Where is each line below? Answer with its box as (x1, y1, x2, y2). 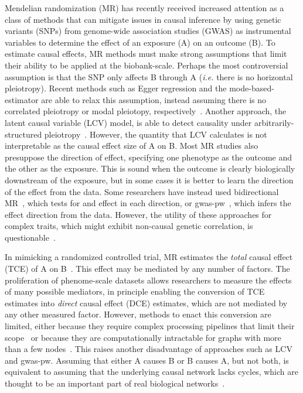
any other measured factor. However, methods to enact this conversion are (5, 308, 271, 320)
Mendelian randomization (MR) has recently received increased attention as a (5, 2, 284, 13)
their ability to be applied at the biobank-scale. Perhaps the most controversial (5, 59, 288, 71)
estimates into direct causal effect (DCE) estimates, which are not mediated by (5, 296, 288, 309)
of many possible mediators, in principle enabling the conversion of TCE (5, 285, 265, 298)
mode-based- (229, 82, 274, 94)
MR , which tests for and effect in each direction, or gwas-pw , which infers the (5, 197, 291, 209)
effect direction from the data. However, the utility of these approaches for (5, 208, 272, 220)
